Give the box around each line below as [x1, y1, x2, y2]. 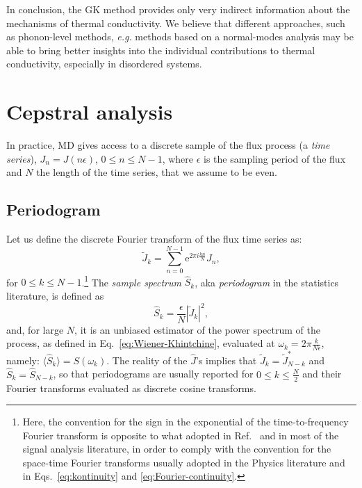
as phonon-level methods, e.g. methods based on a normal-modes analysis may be [6, 29, 354, 44]
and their [302, 366, 342, 381]
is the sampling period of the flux [204, 151, 346, 165]
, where [162, 151, 194, 165]
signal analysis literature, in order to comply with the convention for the [22, 441, 331, 456]
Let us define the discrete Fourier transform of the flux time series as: [6, 231, 302, 246]
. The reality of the [106, 352, 188, 367]
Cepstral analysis [6, 97, 173, 126]
